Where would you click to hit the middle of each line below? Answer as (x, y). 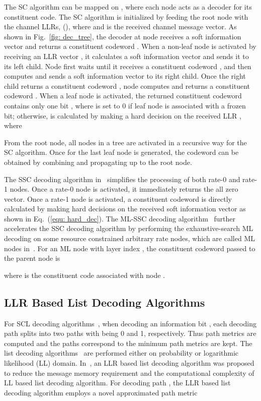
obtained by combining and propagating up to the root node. (98, 162)
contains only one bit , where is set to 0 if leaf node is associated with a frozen (125, 105)
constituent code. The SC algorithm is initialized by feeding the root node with (126, 16)
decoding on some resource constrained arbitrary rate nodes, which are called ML (129, 238)
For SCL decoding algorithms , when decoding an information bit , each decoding (130, 323)
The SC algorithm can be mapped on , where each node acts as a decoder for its (128, 7)
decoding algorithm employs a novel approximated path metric (101, 392)
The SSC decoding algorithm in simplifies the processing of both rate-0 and (122, 179)
